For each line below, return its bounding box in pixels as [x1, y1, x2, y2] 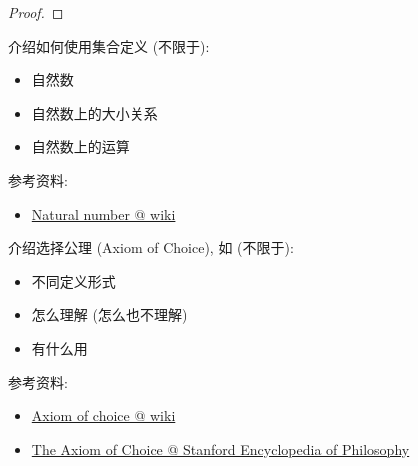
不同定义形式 [31, 270, 116, 291]
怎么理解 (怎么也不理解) [31, 304, 188, 325]
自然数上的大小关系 [31, 102, 158, 123]
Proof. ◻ [8, 2, 64, 22]
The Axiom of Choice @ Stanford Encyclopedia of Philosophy [31, 438, 410, 459]
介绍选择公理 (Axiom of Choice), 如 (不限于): [8, 237, 294, 258]
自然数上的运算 [31, 136, 130, 157]
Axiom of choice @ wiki [31, 405, 176, 426]
